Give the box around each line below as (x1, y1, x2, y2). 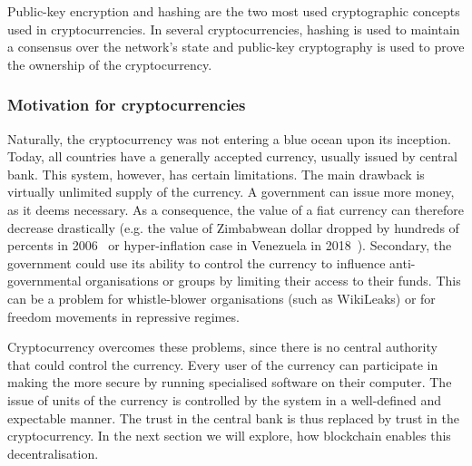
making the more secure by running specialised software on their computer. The (7, 373, 452, 392)
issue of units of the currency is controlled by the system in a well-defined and (7, 390, 442, 409)
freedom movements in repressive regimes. (7, 306, 240, 325)
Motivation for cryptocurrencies (7, 93, 246, 116)
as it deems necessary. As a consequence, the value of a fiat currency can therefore (7, 199, 465, 218)
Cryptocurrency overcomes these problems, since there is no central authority (7, 337, 438, 356)
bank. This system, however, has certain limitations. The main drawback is (7, 164, 425, 183)
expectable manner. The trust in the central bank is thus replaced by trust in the (7, 408, 459, 427)
